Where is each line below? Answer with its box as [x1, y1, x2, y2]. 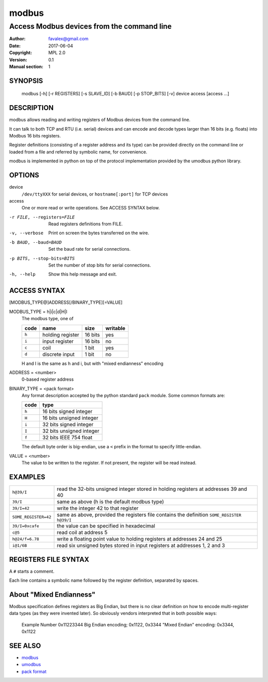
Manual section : [9, 64, 44, 69]
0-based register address [21, 376, 74, 382]
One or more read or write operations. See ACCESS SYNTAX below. [21, 205, 160, 211]
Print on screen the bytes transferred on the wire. [48, 230, 149, 236]
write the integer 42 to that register [57, 505, 139, 512]
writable [105, 325, 126, 332]
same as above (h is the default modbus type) [57, 498, 164, 505]
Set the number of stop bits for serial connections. [48, 262, 151, 268]
